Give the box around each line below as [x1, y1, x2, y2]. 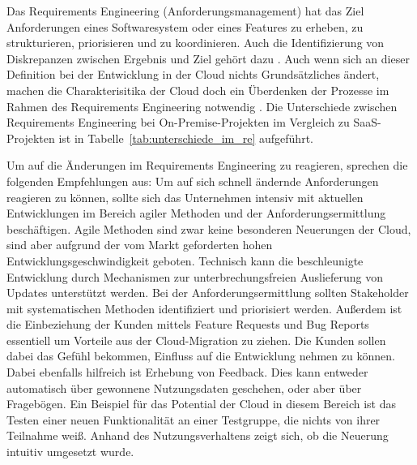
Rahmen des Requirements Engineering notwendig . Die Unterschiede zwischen [6, 97, 398, 114]
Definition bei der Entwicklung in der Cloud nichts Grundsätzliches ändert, [6, 66, 380, 83]
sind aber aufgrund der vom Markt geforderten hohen [6, 236, 273, 253]
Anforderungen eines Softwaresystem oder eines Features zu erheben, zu [6, 18, 364, 35]
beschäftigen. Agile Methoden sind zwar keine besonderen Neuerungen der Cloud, [6, 220, 411, 237]
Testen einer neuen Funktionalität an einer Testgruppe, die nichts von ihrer [6, 411, 381, 428]
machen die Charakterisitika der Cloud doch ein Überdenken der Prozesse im [6, 81, 389, 98]
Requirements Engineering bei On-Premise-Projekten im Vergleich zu [6, 114, 350, 131]
